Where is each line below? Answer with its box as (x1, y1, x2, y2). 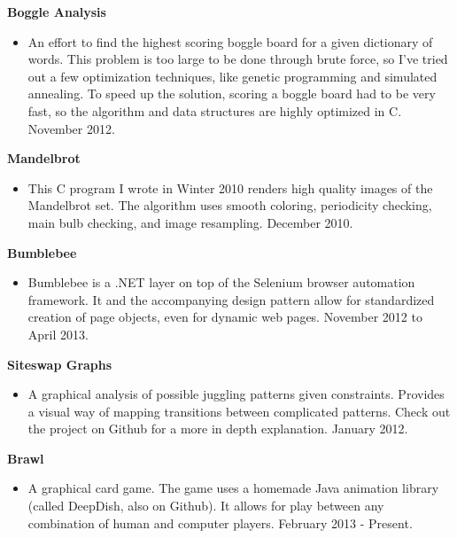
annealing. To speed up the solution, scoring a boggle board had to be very (27, 84, 436, 103)
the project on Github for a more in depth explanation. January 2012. (27, 419, 408, 438)
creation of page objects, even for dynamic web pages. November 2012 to (27, 308, 422, 326)
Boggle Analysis (7, 3, 106, 20)
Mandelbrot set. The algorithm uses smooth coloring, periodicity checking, (27, 196, 432, 214)
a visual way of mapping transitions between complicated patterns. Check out (27, 402, 451, 420)
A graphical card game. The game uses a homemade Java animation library (27, 479, 439, 497)
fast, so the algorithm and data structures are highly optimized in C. (27, 101, 402, 120)
